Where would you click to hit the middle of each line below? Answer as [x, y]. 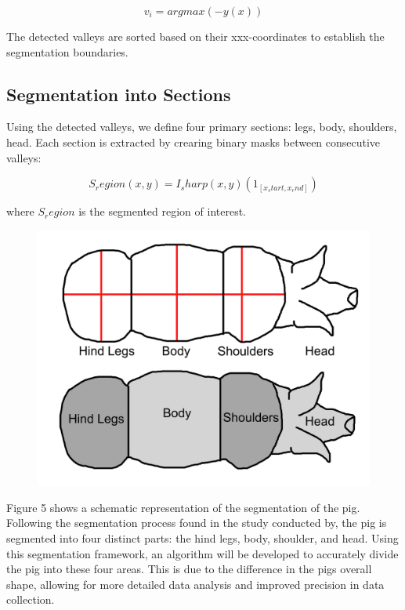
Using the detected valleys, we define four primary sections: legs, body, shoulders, [202, 127]
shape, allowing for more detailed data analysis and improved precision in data [195, 584]
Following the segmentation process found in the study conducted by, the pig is [197, 523]
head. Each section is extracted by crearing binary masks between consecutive [193, 142]
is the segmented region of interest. [162, 211]
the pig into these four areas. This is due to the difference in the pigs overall [189, 569]
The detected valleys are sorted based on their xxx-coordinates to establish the [195, 36]
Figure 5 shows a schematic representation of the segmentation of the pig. [183, 507]
